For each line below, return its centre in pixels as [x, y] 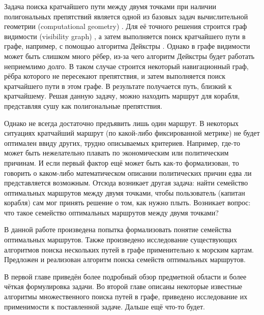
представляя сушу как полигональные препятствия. [83, 105]
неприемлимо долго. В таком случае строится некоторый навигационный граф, [126, 66]
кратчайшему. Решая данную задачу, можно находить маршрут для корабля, [122, 96]
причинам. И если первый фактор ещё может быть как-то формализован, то [122, 162]
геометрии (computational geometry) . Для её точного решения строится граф [126, 26]
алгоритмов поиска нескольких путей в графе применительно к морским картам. [129, 249]
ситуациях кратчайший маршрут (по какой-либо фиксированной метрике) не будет [132, 133]
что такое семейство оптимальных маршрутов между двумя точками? [111, 212]
